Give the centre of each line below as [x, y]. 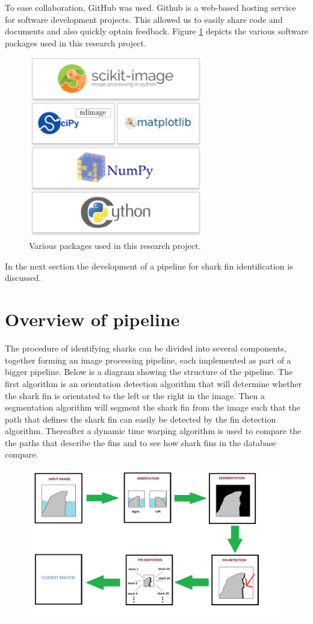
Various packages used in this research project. [115, 246]
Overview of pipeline [92, 319]
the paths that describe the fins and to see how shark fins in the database [141, 442]
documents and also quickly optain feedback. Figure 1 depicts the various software [156, 31]
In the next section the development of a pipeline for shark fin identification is [149, 266]
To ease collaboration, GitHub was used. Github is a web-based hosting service [150, 7]
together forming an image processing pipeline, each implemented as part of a [148, 360]
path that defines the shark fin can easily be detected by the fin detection [141, 419]
